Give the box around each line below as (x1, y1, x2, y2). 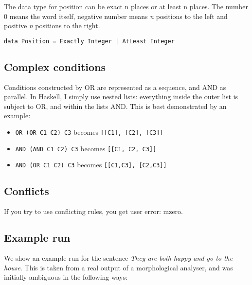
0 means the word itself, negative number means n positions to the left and (4, 11, 228, 21)
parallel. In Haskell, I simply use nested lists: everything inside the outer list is (4, 91, 238, 102)
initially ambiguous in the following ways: (4, 272, 128, 282)
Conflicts (4, 183, 49, 198)
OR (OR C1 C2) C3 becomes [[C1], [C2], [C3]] (15, 127, 163, 137)
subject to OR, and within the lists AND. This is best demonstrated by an (4, 101, 227, 111)
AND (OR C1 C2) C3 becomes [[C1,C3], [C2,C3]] (15, 160, 167, 170)
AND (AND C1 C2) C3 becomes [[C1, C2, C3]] (15, 143, 157, 153)
